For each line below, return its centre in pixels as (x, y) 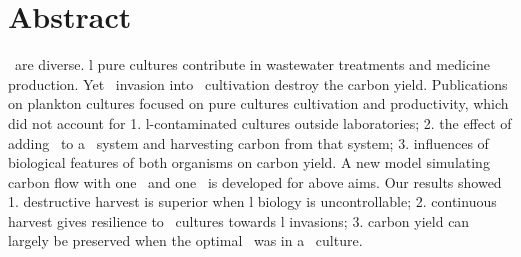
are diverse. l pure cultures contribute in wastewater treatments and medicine (252, 64)
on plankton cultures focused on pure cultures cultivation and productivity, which (258, 103)
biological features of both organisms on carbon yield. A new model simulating (249, 162)
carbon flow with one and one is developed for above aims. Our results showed (255, 181)
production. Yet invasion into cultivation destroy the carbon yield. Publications (258, 83)
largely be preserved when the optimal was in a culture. (185, 240)
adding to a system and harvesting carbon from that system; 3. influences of (248, 142)
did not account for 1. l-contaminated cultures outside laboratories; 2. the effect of (260, 122)
